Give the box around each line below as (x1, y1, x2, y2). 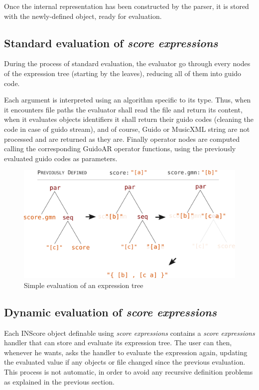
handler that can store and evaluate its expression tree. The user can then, (4, 337, 232, 348)
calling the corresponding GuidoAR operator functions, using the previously (4, 143, 236, 154)
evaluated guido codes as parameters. (4, 153, 118, 163)
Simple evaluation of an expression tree (24, 280, 143, 290)
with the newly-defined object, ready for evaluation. (4, 10, 162, 21)
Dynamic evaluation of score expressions (4, 304, 217, 319)
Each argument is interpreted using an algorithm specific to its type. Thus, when (4, 95, 251, 105)
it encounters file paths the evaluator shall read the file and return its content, (4, 104, 243, 114)
